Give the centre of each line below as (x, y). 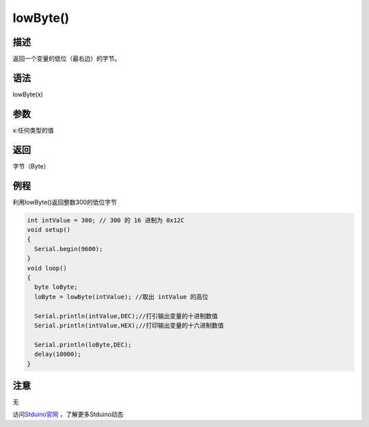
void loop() (47, 268)
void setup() (49, 230)
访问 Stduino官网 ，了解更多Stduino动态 (68, 415)
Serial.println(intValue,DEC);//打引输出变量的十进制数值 (126, 316)
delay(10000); (58, 354)
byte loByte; (56, 287)
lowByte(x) (28, 94)
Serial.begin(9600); (69, 249)
